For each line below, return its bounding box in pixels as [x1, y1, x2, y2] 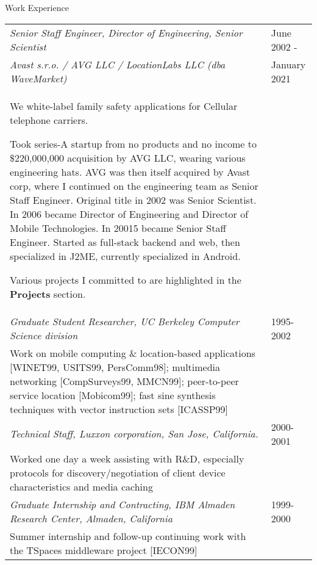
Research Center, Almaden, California [10, 511, 173, 525]
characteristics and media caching [10, 479, 153, 494]
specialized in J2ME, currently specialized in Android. [10, 248, 241, 263]
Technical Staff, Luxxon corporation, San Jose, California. [10, 426, 258, 441]
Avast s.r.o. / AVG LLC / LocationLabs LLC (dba [10, 57, 226, 71]
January [271, 57, 306, 71]
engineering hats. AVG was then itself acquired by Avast [10, 164, 251, 179]
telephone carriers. [10, 112, 88, 127]
